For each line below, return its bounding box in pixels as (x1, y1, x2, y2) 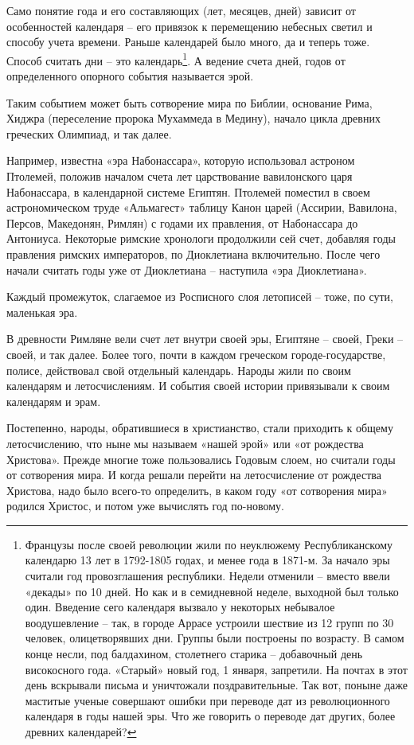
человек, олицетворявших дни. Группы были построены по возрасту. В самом (25, 630, 404, 646)
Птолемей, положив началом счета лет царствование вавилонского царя (6, 168, 353, 184)
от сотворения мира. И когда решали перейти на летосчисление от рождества (6, 466, 381, 483)
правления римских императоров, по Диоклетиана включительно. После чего (6, 245, 381, 262)
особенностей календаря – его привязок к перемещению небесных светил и (6, 18, 373, 34)
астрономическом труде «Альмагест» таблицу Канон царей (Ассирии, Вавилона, (6, 199, 397, 216)
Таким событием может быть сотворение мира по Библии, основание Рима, (6, 94, 373, 111)
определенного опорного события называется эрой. (6, 68, 254, 84)
